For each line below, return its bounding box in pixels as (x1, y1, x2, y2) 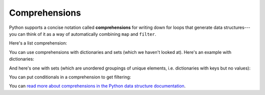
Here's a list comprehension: (9, 40, 67, 46)
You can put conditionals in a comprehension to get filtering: (9, 74, 131, 80)
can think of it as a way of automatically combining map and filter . (18, 31, 157, 37)
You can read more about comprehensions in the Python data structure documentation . (9, 83, 186, 89)
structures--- (223, 24, 250, 30)
